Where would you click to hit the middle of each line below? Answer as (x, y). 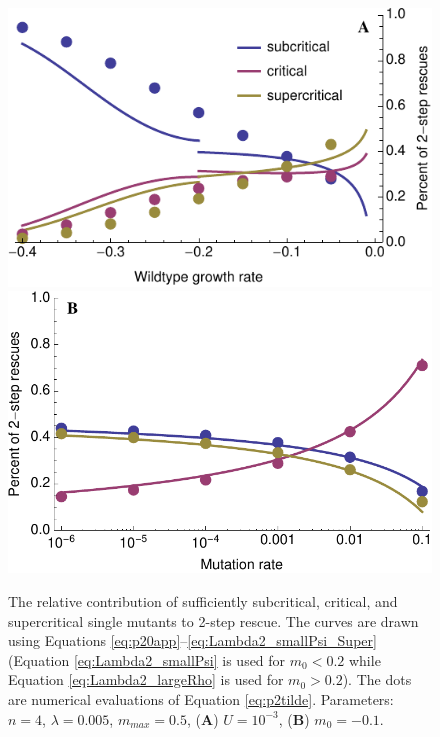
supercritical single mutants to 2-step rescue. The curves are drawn (213, 620)
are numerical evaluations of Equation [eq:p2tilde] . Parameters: (201, 698)
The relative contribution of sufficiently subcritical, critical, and (203, 601)
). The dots (377, 679)
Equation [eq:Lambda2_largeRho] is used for (146, 679)
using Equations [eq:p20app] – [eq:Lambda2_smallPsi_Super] (192, 640)
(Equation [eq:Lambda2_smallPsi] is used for (147, 659)
